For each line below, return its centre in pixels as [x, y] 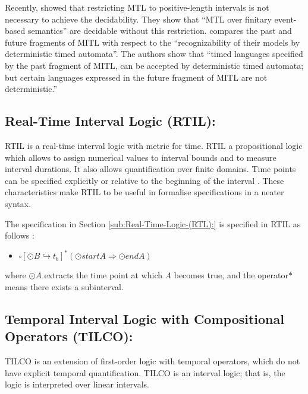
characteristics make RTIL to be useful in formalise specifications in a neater [144, 192]
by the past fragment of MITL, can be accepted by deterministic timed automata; [154, 65]
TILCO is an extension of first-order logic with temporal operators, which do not [153, 360]
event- [285, 19]
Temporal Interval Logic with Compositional [144, 318]
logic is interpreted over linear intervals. [77, 384]
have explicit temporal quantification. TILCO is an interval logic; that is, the [145, 372]
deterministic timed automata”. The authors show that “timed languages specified [154, 54]
